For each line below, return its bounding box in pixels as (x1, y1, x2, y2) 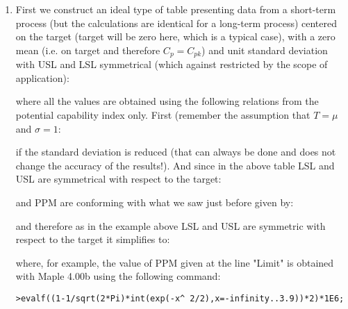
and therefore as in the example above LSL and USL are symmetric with (15, 218, 326, 233)
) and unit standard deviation (201, 42, 328, 57)
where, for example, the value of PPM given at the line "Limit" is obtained (15, 255, 334, 269)
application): (15, 70, 69, 85)
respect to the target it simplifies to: (15, 232, 170, 247)
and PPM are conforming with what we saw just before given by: (15, 194, 294, 209)
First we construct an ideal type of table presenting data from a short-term (15, 2, 336, 16)
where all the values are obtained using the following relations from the (15, 94, 319, 108)
